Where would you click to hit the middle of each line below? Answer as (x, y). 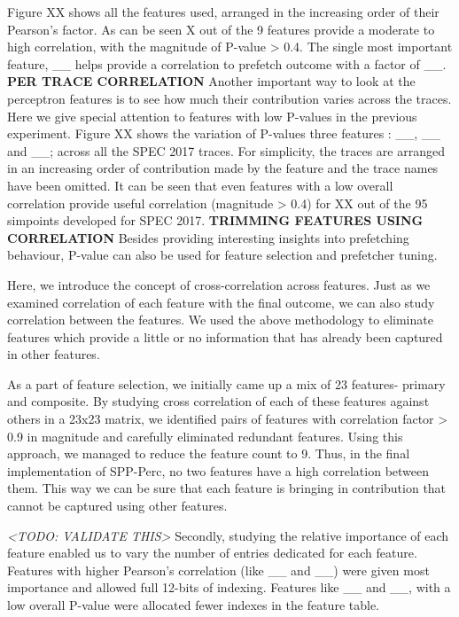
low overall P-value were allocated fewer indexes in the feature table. (193, 605)
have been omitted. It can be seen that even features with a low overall (200, 185)
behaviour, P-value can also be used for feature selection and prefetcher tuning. (222, 255)
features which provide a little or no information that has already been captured (225, 336)
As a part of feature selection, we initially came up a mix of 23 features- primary (226, 383)
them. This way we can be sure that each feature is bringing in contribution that (227, 488)
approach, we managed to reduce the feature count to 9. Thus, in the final (209, 453)
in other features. (54, 354)
